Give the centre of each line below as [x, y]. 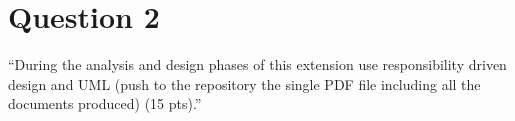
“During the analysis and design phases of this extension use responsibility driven [257, 64]
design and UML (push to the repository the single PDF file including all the [244, 83]
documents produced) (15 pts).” [105, 103]
